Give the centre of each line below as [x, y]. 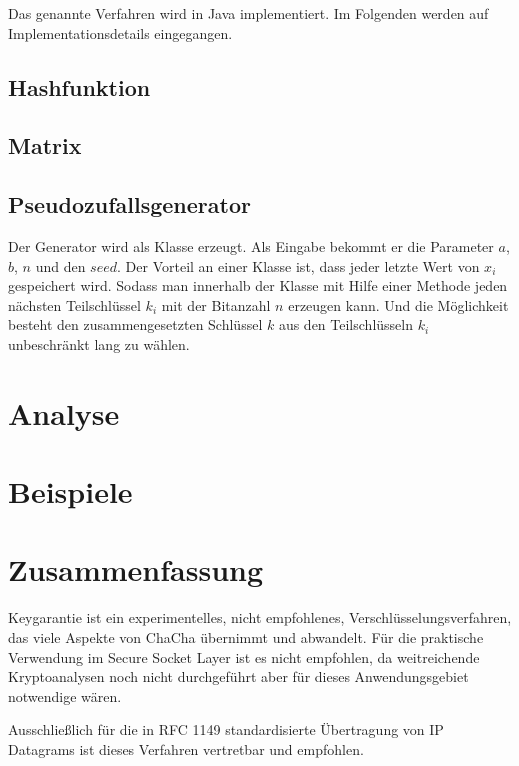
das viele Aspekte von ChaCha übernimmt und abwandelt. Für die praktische [246, 636]
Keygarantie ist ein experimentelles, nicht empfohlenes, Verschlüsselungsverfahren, [260, 617]
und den [60, 265]
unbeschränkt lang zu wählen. [99, 343]
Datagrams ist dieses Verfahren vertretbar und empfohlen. [186, 748]
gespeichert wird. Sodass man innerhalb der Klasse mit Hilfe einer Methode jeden [258, 285]
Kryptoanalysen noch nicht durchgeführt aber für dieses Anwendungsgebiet [238, 676]
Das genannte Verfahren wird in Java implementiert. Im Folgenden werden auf [248, 13]
